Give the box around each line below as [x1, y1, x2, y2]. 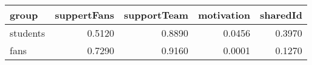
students [10, 26, 45, 40]
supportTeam [124, 8, 188, 22]
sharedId [259, 8, 302, 22]
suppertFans [55, 8, 115, 22]
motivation [197, 8, 250, 22]
